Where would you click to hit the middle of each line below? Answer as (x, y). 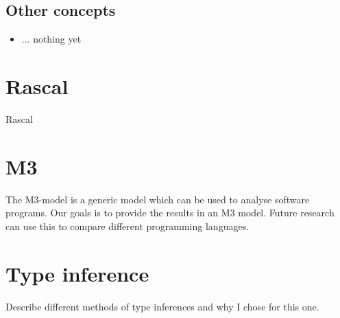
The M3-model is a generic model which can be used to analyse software (158, 199)
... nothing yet (51, 39)
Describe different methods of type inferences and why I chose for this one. (162, 306)
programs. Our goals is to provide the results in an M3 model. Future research (170, 213)
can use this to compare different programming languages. (127, 226)
